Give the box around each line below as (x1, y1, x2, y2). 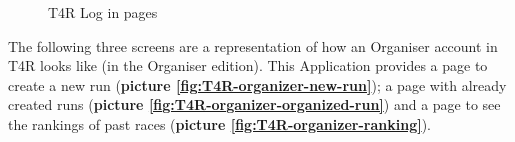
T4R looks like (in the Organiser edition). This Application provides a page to (8, 55, 488, 76)
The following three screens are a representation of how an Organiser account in (8, 35, 498, 56)
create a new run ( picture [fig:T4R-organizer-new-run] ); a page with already (8, 74, 507, 95)
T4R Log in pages (48, 2, 158, 22)
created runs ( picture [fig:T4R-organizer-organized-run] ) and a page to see (8, 94, 501, 115)
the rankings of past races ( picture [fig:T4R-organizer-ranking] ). (8, 113, 431, 134)
